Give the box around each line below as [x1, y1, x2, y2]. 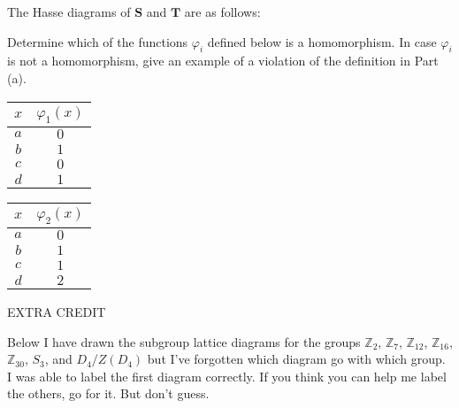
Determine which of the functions [7, 32, 188, 50]
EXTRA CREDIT [7, 302, 106, 320]
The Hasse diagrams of [7, 3, 131, 20]
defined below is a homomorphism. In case [207, 32, 437, 50]
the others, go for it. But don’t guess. [7, 384, 210, 403]
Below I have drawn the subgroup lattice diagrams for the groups [7, 332, 361, 350]
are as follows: [184, 3, 261, 20]
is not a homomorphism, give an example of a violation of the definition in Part [7, 51, 439, 70]
